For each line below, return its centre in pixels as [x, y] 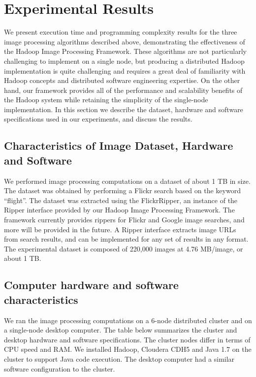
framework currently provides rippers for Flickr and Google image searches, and [124, 220]
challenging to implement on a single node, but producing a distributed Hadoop [124, 61]
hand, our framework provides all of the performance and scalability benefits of [123, 90]
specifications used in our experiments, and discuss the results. [98, 119]
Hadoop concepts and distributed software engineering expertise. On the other [122, 80]
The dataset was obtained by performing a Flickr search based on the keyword [122, 190]
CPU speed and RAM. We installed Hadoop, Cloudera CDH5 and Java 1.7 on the [128, 349]
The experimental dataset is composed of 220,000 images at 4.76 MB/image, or [124, 248]
